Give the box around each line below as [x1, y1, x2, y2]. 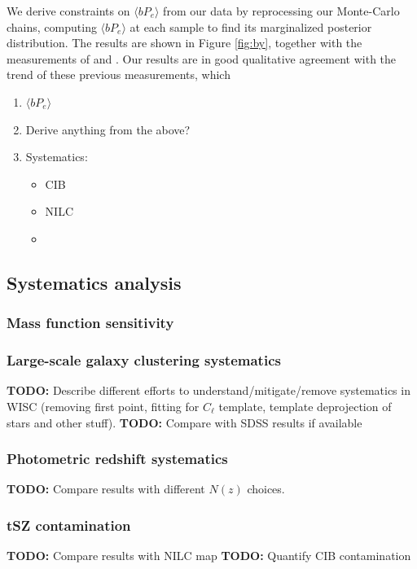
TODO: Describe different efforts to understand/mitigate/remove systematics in [7, 382, 410, 399]
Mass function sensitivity [7, 313, 174, 333]
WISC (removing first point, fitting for [7, 397, 200, 414]
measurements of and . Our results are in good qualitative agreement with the [7, 50, 397, 67]
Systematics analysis [7, 269, 182, 295]
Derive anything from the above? [25, 120, 191, 138]
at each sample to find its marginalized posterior [129, 18, 372, 35]
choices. [247, 480, 285, 497]
